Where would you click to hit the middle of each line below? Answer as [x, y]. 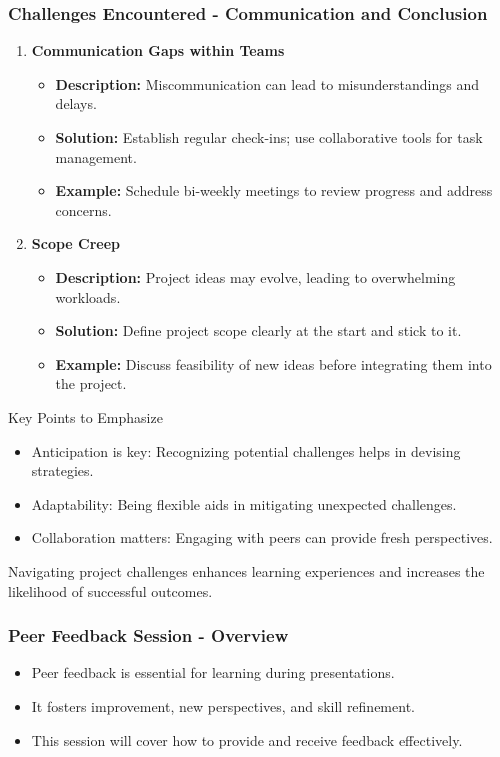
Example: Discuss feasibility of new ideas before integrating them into [273, 363]
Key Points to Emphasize [85, 416]
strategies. [62, 470]
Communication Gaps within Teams [158, 50]
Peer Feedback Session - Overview [148, 635]
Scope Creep [76, 243]
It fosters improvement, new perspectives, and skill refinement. [223, 705]
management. [96, 156]
